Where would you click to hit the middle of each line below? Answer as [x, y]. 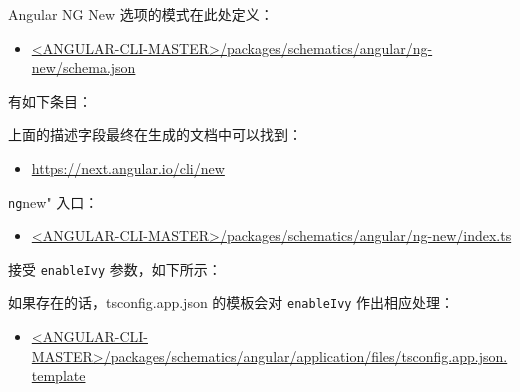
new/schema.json [83, 67]
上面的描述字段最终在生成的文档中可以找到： [155, 134]
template [58, 375]
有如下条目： [50, 100]
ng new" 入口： [53, 201]
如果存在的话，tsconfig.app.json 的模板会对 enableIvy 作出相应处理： [231, 302]
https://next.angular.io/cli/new [128, 167]
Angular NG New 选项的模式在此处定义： [141, 14]
